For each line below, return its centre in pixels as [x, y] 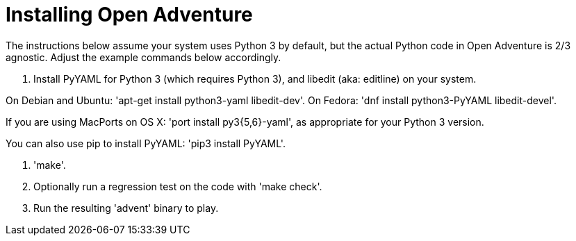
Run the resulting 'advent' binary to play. [126, 208]
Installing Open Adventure [129, 15]
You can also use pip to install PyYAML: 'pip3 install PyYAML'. [146, 143]
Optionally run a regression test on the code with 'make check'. [178, 186]
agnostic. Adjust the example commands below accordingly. [143, 57]
